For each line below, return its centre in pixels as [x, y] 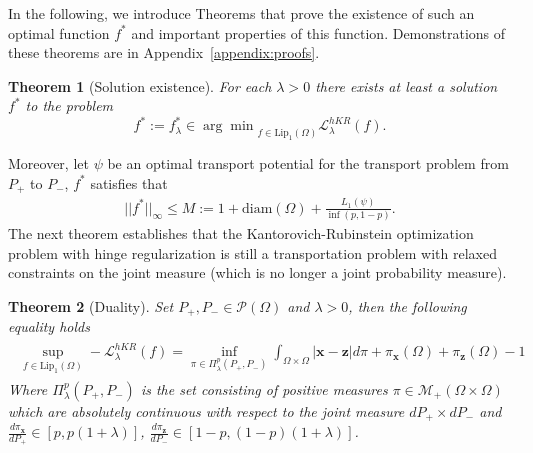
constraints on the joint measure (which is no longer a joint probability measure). [257, 272]
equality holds [49, 326]
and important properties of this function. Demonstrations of [318, 32]
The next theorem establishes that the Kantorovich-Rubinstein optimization [241, 232]
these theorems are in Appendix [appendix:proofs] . [164, 52]
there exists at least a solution [406, 85]
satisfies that [129, 182]
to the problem [69, 105]
